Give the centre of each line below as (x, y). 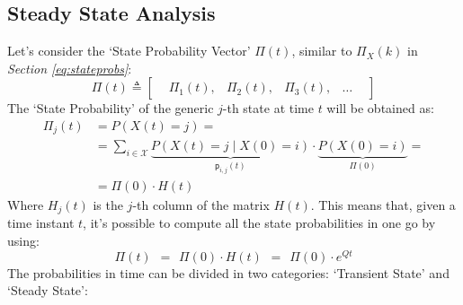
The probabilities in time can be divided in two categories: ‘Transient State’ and (228, 272)
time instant (41, 223)
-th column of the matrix (201, 204)
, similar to (322, 51)
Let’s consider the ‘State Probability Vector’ (129, 51)
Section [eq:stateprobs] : (70, 68)
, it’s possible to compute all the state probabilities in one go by (259, 223)
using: (23, 240)
